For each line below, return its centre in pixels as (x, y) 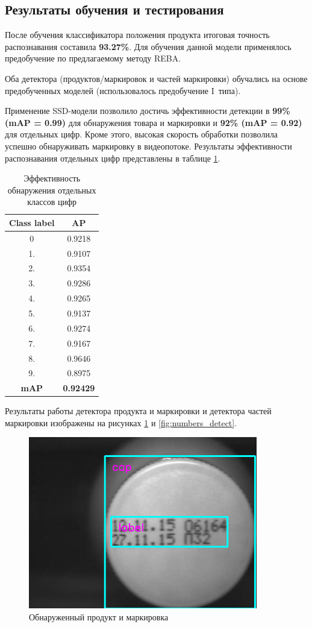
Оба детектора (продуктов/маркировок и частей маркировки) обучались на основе (156, 78)
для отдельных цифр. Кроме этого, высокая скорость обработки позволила (142, 134)
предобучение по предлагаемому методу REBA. (93, 58)
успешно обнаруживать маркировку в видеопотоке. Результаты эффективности (148, 146)
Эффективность (52, 178)
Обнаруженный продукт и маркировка (99, 616)
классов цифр (52, 202)
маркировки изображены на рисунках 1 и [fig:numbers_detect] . (121, 422)
